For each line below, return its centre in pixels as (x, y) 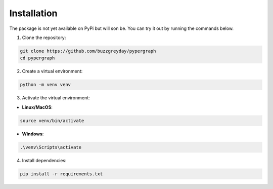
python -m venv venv (45, 85)
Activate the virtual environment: (56, 98)
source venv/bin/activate (52, 121)
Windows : (33, 134)
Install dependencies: (44, 160)
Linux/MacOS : (37, 107)
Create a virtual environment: (52, 71)
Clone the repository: (44, 37)
